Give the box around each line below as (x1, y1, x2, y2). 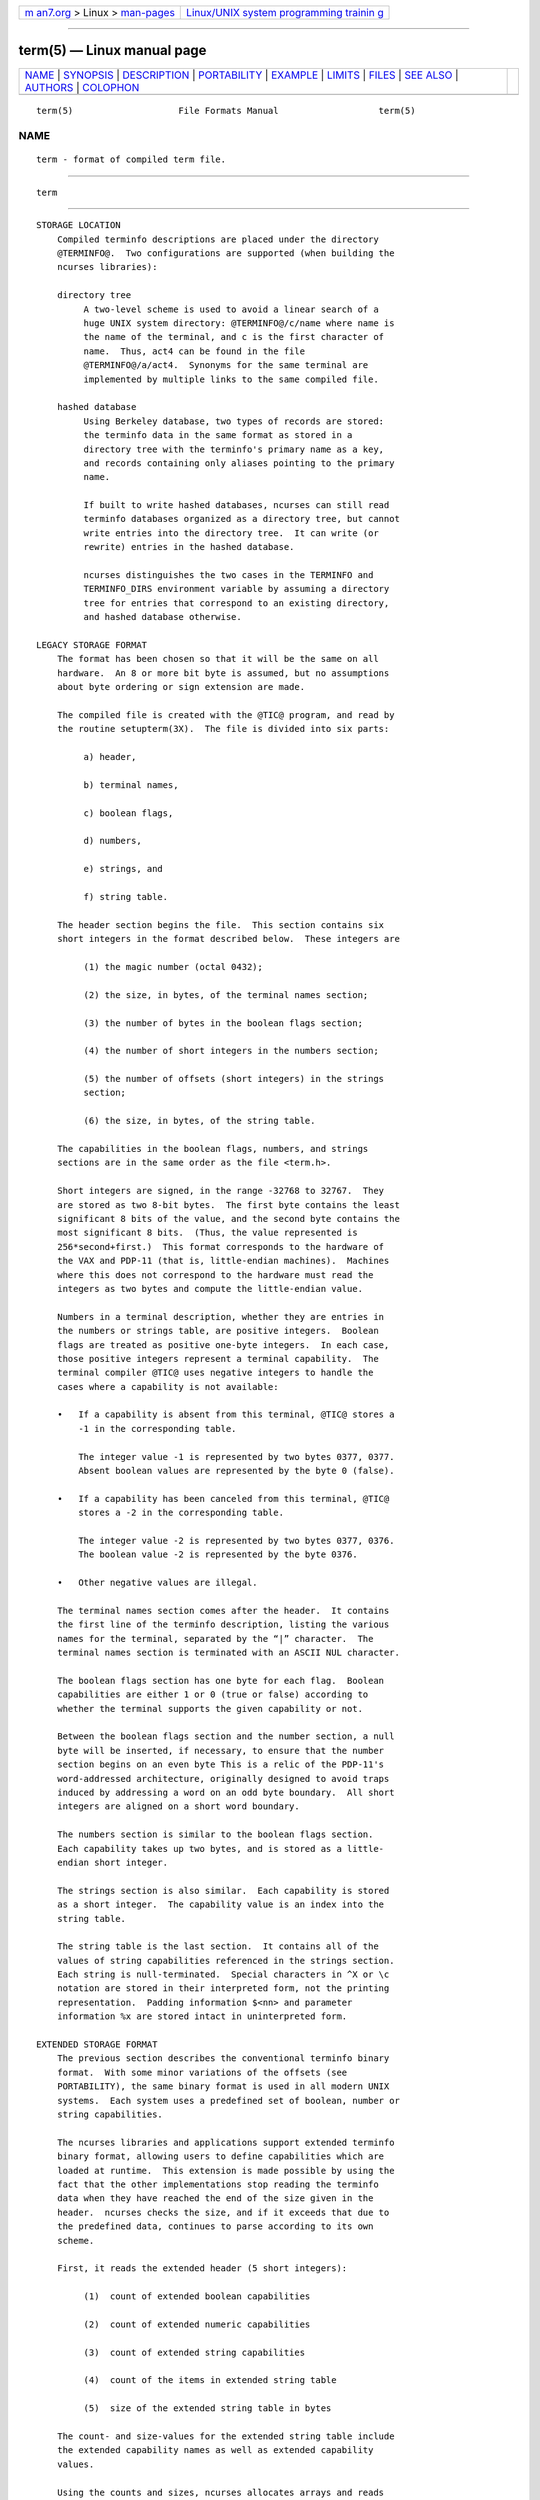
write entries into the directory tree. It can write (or (83, 527, 379, 539)
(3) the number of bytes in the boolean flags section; (83, 1017, 364, 1029)
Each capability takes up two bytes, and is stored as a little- (56, 1843, 385, 1854)
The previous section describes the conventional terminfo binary (56, 2053, 390, 2064)
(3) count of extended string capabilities (83, 2346, 305, 2358)
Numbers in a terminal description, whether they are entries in (56, 1311, 385, 1322)
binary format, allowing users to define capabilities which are (56, 2151, 385, 2162)
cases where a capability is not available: (56, 1381, 279, 1392)
